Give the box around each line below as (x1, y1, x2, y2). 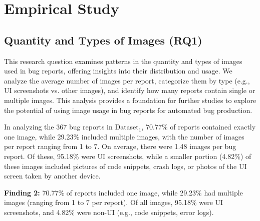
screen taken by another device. (4, 170, 101, 181)
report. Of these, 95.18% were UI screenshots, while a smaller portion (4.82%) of (4, 150, 251, 161)
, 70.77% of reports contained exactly (141, 121, 256, 132)
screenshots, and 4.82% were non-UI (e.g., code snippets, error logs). (4, 206, 214, 217)
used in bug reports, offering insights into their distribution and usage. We (4, 65, 232, 76)
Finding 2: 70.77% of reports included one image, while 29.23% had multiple (4, 187, 243, 197)
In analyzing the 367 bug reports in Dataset (4, 121, 139, 132)
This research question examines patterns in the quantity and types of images (4, 55, 242, 66)
